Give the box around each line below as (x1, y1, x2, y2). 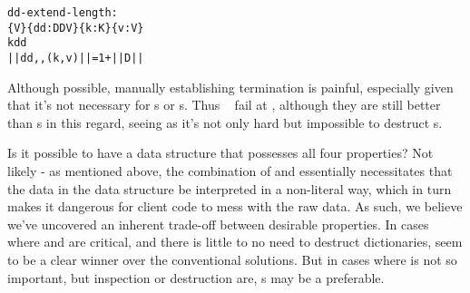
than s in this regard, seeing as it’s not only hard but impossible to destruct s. (7, 112, 443, 132)
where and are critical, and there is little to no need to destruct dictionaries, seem (7, 232, 463, 251)
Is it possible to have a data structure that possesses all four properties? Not (7, 143, 434, 162)
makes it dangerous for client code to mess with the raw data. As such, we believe (7, 197, 463, 216)
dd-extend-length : (7, 6, 118, 19)
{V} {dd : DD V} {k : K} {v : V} (7, 21, 144, 34)
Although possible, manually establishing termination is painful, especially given (7, 77, 454, 96)
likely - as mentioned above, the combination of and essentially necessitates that (7, 161, 453, 180)
